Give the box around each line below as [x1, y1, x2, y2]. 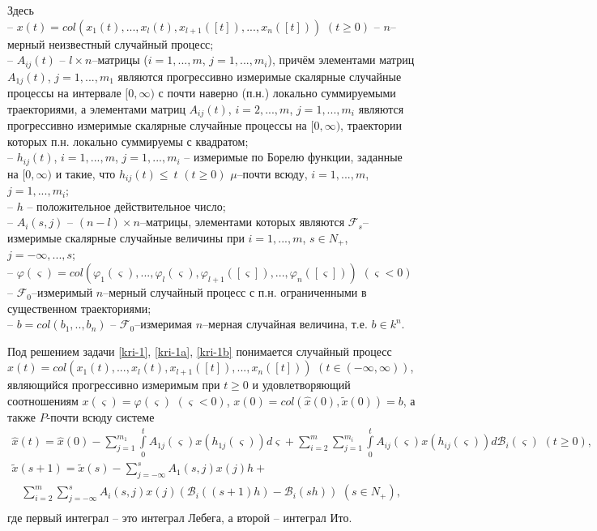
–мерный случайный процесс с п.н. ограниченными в [103, 284, 367, 301]
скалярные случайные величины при [65, 229, 245, 246]
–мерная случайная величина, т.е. [203, 315, 368, 332]
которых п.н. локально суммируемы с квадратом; [7, 132, 249, 149]
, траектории [340, 117, 402, 134]
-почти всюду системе [46, 409, 155, 426]
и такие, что [55, 165, 116, 182]
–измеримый [32, 284, 93, 301]
